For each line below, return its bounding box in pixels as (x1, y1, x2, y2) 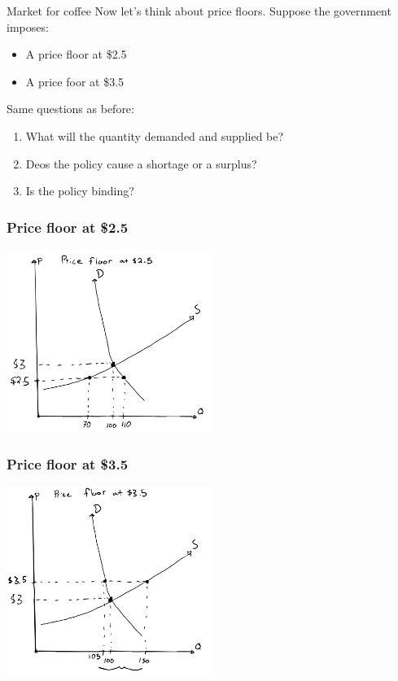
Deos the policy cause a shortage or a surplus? (25, 155, 257, 172)
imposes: (7, 18, 49, 35)
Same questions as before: (7, 100, 134, 117)
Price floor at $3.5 (7, 453, 129, 474)
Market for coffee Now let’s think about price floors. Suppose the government (7, 2, 391, 19)
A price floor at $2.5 (25, 46, 127, 63)
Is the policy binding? (25, 182, 134, 199)
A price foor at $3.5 (25, 72, 125, 89)
